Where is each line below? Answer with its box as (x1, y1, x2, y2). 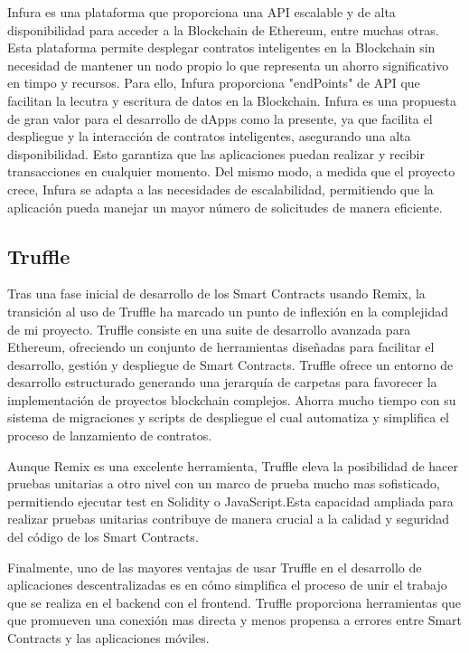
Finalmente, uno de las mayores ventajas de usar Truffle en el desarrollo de (7, 557, 422, 576)
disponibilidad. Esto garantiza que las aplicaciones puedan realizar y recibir (7, 144, 425, 163)
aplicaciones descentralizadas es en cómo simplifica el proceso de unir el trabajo (7, 575, 447, 594)
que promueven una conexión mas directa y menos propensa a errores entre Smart (7, 610, 463, 629)
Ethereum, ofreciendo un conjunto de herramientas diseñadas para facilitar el (7, 337, 435, 356)
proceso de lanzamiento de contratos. (7, 426, 212, 445)
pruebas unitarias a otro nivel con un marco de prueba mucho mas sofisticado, (7, 474, 440, 493)
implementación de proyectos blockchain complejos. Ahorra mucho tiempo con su (7, 390, 456, 409)
